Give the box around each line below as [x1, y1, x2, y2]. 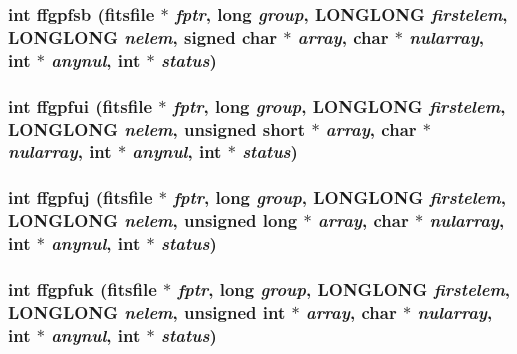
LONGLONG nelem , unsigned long [8, 208, 298, 233]
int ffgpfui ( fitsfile [8, 93, 153, 118]
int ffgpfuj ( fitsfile [8, 185, 153, 210]
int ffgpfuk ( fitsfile [8, 276, 157, 301]
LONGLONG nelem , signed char [8, 24, 278, 49]
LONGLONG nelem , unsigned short [8, 116, 306, 141]
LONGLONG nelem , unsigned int [8, 299, 286, 324]
